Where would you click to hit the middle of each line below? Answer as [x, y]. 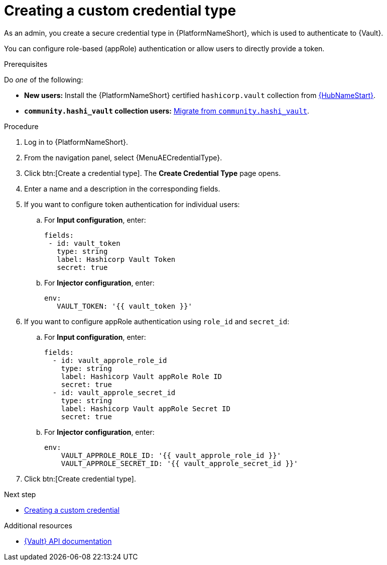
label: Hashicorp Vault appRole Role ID [142, 376]
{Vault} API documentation [68, 541]
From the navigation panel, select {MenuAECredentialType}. [123, 157]
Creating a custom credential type [120, 11]
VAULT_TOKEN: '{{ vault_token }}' [125, 306]
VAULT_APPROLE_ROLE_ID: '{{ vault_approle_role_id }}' [171, 455]
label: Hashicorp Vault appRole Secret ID [146, 408]
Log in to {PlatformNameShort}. [76, 142]
